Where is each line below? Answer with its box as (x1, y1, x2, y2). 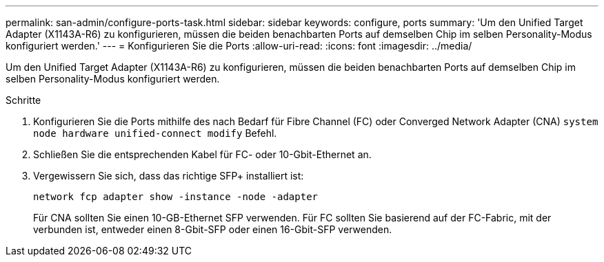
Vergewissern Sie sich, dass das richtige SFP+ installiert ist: (33, 170, 304, 182)
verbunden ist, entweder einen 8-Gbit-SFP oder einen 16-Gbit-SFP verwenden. (33, 223, 392, 235)
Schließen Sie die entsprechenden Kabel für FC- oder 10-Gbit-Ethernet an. (33, 149, 372, 160)
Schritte (6, 94, 41, 106)
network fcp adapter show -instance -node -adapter (33, 191, 319, 202)
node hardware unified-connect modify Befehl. (33, 127, 277, 139)
